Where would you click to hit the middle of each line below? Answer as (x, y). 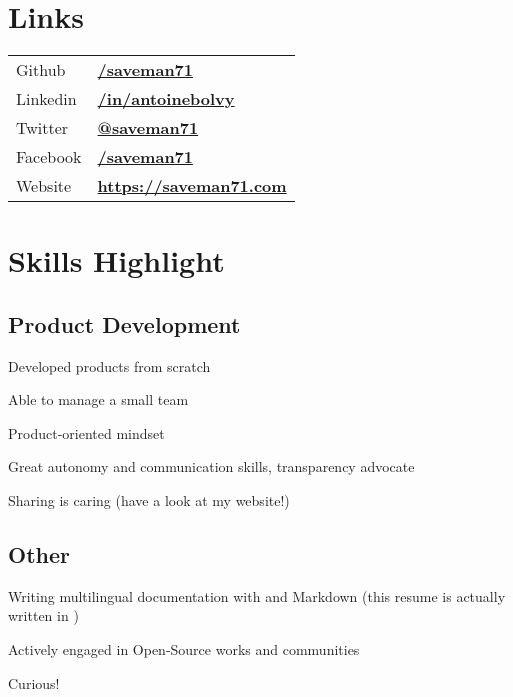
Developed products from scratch (109, 365)
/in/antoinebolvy (166, 99)
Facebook (49, 157)
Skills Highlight (116, 260)
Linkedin (46, 99)
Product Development (124, 323)
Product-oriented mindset (86, 432)
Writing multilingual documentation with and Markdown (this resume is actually (257, 595)
